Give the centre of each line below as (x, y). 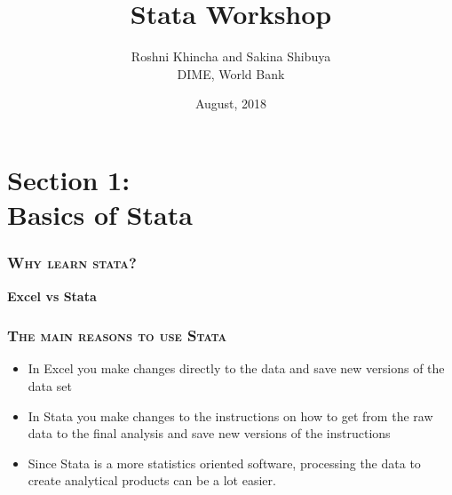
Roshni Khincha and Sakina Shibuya (231, 56)
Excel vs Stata (52, 295)
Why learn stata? (72, 263)
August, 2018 (231, 104)
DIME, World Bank (231, 73)
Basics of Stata (100, 215)
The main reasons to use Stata (117, 335)
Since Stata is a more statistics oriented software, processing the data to (224, 463)
